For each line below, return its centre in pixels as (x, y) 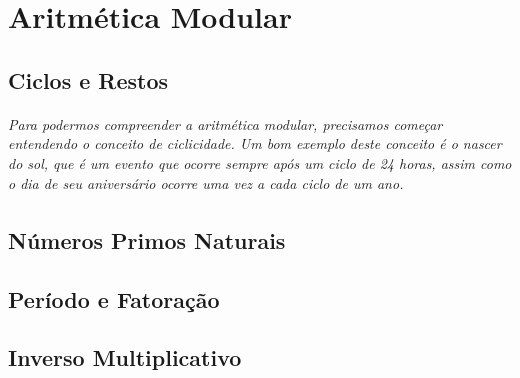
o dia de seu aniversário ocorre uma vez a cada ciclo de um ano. (206, 182)
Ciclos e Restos (88, 79)
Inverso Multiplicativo (125, 357)
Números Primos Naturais (147, 239)
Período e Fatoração (114, 298)
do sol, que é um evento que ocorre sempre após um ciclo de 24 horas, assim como (260, 162)
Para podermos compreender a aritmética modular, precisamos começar (225, 123)
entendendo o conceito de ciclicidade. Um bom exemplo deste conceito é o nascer (255, 143)
